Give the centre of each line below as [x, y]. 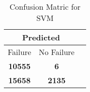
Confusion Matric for [45, 7]
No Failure [57, 52]
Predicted [41, 37]
